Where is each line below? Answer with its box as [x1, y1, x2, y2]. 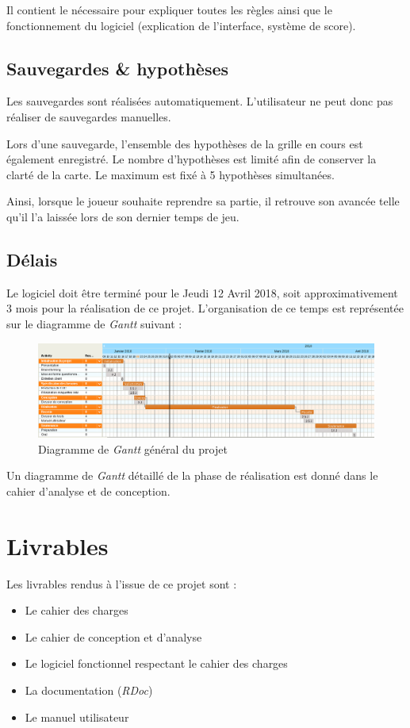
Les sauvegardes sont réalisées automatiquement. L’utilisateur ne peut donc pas [6, 93, 393, 109]
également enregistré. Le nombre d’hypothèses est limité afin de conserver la [6, 151, 377, 167]
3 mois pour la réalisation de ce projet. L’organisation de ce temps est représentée [6, 300, 404, 316]
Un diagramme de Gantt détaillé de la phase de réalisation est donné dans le [6, 467, 378, 484]
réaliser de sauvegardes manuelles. [6, 108, 171, 125]
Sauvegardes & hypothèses [6, 56, 229, 80]
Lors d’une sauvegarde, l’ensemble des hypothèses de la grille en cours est [6, 135, 363, 151]
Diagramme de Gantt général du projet [38, 440, 228, 457]
